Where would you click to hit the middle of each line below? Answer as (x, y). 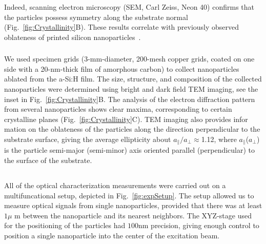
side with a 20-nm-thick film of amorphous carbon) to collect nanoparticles (122, 68)
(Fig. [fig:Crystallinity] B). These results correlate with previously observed (122, 27)
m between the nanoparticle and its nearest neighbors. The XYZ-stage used (133, 215)
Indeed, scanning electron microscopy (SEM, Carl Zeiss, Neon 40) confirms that (129, 6)
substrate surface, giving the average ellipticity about (88, 139)
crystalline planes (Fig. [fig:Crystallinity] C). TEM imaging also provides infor (126, 119)
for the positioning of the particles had (65, 225)
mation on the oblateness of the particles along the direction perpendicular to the (132, 129)
